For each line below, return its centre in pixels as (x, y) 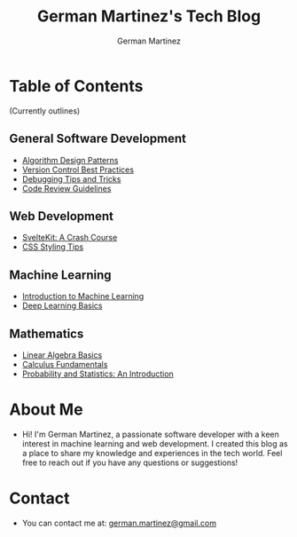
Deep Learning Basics (62, 306)
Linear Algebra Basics (62, 355)
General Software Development (98, 139)
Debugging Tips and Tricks (71, 178)
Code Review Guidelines (66, 188)
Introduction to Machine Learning (83, 296)
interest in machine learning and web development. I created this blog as (155, 443)
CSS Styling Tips (53, 247)
